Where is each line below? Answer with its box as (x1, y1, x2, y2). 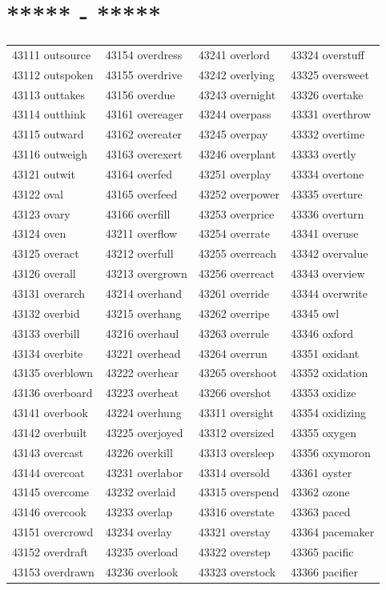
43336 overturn (290, 205, 364, 222)
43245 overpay (198, 126, 268, 142)
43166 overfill (105, 205, 171, 222)
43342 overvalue (290, 245, 368, 262)
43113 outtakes (12, 86, 86, 102)
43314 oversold (198, 464, 270, 480)
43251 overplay (198, 165, 271, 182)
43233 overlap (105, 504, 173, 520)
